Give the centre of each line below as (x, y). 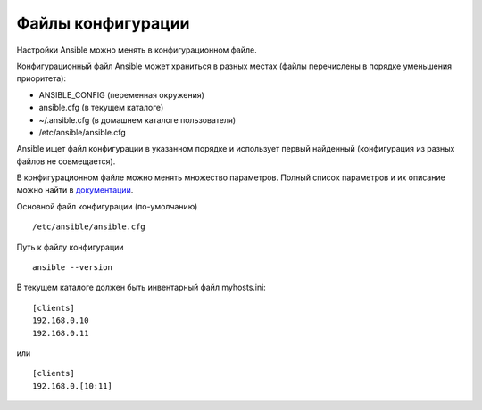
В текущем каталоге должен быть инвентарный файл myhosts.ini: (141, 287)
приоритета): (42, 78)
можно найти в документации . (75, 190)
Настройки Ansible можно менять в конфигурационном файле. (137, 50)
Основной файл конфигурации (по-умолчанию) (107, 206)
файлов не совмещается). (66, 161)
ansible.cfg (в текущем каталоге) (101, 108)
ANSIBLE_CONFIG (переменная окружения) (122, 94)
